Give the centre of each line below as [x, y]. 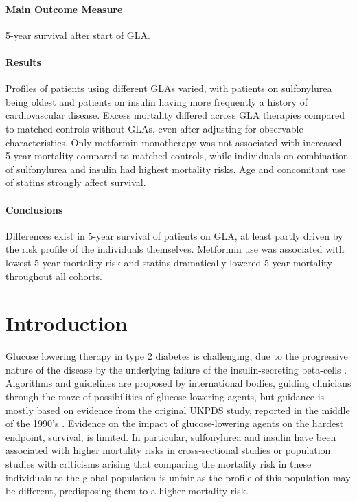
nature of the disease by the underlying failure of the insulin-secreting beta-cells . [176, 369]
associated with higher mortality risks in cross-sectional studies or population [168, 450]
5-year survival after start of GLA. [78, 35]
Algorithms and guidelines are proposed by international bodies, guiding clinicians [178, 383]
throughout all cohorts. [54, 276]
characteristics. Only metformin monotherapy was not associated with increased [174, 142]
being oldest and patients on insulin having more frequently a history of [157, 101]
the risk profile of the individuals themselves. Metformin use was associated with [175, 249]
